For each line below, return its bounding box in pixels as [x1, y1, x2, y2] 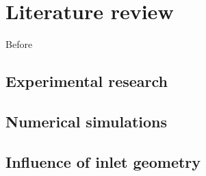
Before [5, 37, 33, 51]
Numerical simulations [5, 110, 168, 131]
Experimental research [5, 71, 168, 92]
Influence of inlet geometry [5, 151, 201, 172]
